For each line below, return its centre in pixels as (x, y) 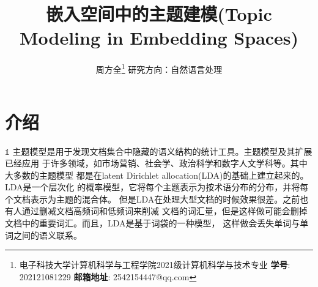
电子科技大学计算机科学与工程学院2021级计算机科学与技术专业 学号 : (155, 265)
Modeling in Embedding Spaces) (159, 38)
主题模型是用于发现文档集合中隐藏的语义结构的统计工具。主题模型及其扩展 (162, 151)
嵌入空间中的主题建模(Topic (159, 14)
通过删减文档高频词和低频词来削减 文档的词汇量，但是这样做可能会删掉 (165, 211)
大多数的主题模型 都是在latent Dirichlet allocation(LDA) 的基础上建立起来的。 (157, 175)
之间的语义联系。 (47, 235)
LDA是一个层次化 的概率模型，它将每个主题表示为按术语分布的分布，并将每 (157, 187)
